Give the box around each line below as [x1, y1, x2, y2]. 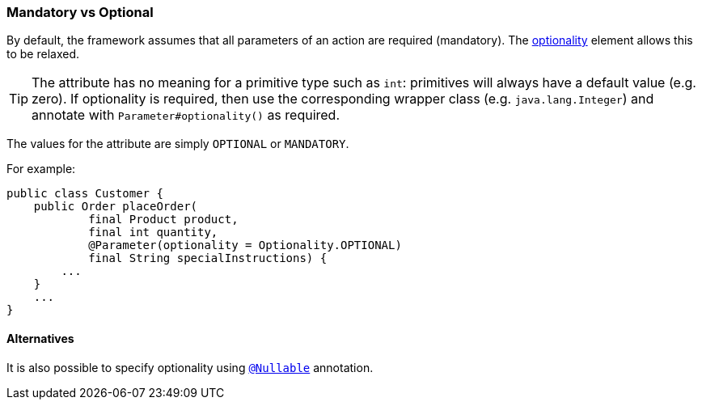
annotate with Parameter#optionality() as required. [32, 107, 340, 124]
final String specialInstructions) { [88, 252, 328, 265]
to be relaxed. [6, 47, 79, 61]
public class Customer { [6, 187, 163, 201]
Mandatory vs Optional [6, 4, 154, 20]
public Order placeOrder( [33, 200, 198, 214]
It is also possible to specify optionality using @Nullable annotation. [6, 360, 374, 374]
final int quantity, [88, 226, 218, 239]
